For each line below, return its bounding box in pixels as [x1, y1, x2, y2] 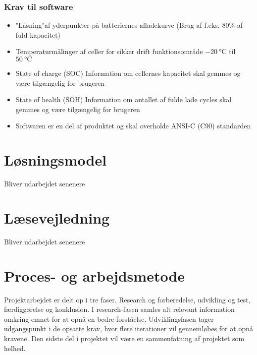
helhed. [4, 343, 26, 353]
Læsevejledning [4, 207, 110, 228]
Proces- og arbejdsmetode [4, 265, 185, 286]
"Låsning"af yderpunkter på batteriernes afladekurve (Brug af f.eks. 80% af [15, 20, 243, 30]
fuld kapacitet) [15, 29, 61, 40]
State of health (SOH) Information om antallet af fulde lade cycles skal [15, 94, 232, 105]
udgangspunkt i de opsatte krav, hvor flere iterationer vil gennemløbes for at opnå [4, 323, 253, 334]
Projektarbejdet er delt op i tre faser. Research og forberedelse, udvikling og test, [4, 294, 251, 304]
